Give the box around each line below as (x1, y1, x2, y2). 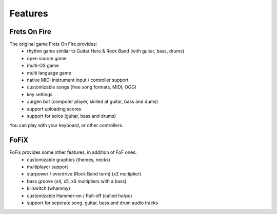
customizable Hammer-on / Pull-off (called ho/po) (27, 192, 133, 199)
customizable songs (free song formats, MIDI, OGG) (27, 84, 137, 90)
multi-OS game (27, 62, 59, 69)
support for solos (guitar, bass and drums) (27, 113, 116, 119)
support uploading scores (27, 105, 82, 112)
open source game (27, 55, 67, 61)
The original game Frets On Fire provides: (9, 41, 97, 47)
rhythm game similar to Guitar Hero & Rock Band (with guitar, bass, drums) (27, 48, 185, 54)
